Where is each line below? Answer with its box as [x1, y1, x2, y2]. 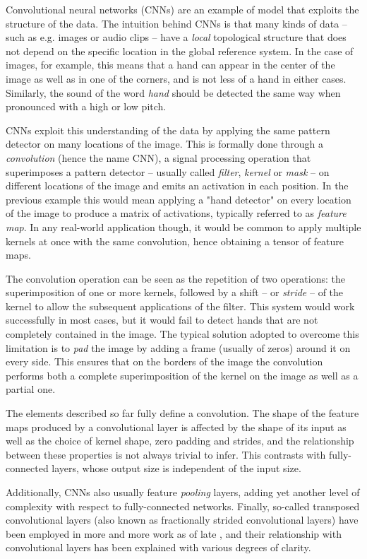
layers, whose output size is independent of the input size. [52, 461, 301, 476]
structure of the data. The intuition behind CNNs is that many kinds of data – [6, 16, 347, 30]
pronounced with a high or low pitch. [6, 99, 167, 114]
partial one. [6, 382, 56, 396]
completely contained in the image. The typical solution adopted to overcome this [6, 326, 359, 341]
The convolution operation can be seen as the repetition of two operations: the [6, 271, 346, 286]
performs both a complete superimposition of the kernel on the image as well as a [6, 367, 359, 382]
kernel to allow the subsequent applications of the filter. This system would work [6, 298, 355, 313]
